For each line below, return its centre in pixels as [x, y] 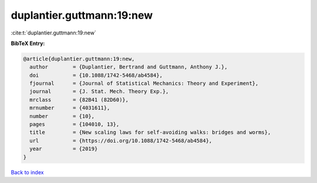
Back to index [27, 172]
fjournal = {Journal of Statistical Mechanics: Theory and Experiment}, [144, 84]
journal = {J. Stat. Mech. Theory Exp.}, [99, 91]
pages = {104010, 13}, [75, 125]
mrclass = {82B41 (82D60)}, [79, 100]
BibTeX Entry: [28, 43]
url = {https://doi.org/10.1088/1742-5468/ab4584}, [121, 141]
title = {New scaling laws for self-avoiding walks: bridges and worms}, [150, 132]
